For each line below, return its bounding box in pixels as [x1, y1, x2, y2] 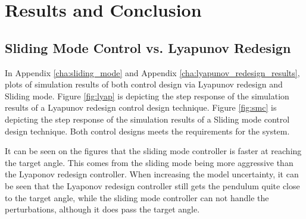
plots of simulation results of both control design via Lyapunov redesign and [5, 78, 283, 90]
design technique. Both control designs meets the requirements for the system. [5, 124, 290, 137]
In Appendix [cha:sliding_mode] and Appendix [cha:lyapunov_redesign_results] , [5, 66, 300, 79]
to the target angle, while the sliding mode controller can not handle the [5, 191, 269, 204]
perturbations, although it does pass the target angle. [5, 203, 200, 215]
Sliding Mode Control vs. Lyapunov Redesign [5, 38, 291, 57]
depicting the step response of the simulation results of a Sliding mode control [5, 112, 290, 125]
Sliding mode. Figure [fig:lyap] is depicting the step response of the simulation [5, 89, 289, 102]
